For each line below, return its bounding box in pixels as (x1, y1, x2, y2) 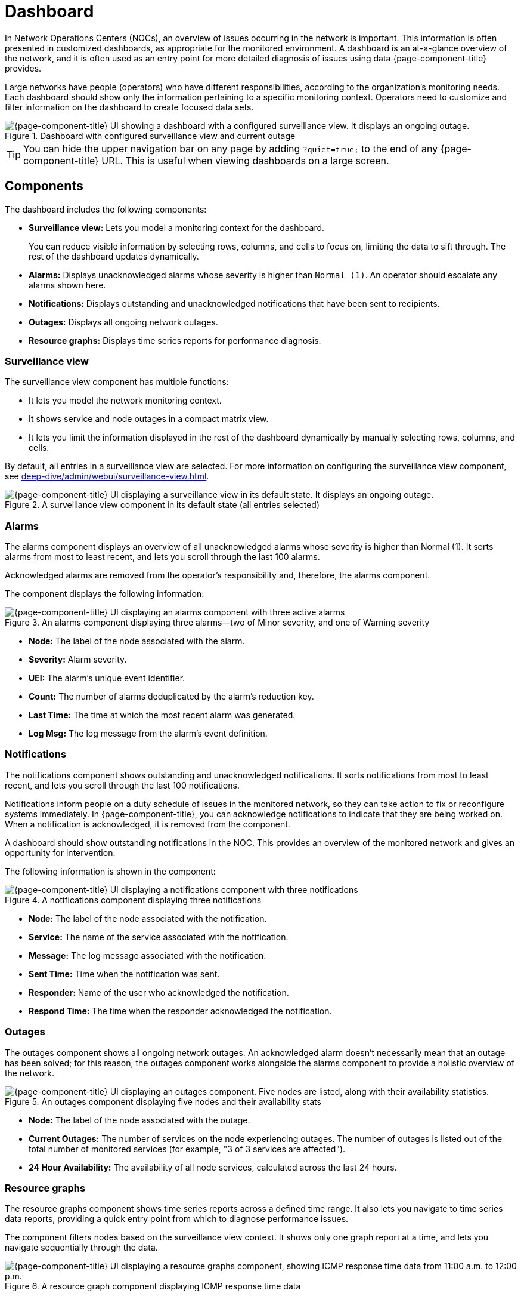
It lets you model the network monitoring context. (29, 395, 222, 406)
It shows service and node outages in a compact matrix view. (29, 414, 269, 424)
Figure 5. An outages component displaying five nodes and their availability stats (5, 1096, 321, 1107)
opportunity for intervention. (5, 847, 116, 858)
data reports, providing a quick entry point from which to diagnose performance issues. (5, 1214, 349, 1224)
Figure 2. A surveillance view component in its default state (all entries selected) (5, 500, 320, 510)
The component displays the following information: (5, 589, 204, 599)
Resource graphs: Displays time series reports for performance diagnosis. (29, 335, 321, 346)
